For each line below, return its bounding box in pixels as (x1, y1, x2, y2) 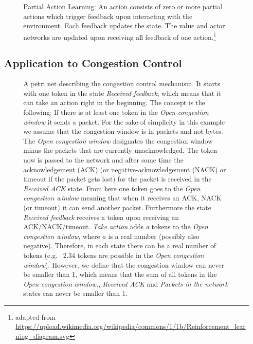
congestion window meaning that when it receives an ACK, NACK (23, 193, 222, 203)
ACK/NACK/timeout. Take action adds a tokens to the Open (23, 221, 208, 232)
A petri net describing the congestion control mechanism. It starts (23, 78, 220, 89)
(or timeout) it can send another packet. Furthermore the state (23, 202, 211, 212)
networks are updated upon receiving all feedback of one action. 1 (23, 30, 217, 42)
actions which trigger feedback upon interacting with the (23, 11, 193, 21)
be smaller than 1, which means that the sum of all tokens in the (23, 269, 217, 279)
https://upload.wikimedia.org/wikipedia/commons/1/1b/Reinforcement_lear (15, 321, 246, 331)
